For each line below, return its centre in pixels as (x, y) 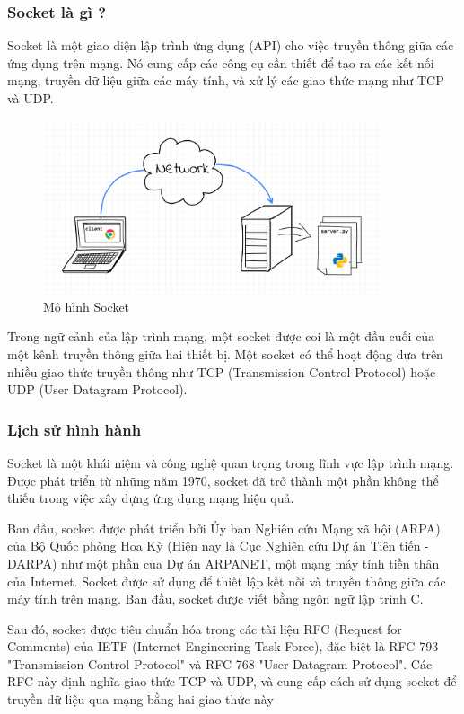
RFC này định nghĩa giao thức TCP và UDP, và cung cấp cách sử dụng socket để (232, 681)
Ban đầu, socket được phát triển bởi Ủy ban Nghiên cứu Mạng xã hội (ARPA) (224, 528)
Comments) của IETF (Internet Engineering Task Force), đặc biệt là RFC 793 (223, 646)
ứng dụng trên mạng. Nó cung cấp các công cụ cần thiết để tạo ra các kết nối (221, 62)
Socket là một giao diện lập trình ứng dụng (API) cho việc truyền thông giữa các (231, 45)
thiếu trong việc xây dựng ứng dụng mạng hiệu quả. (151, 498)
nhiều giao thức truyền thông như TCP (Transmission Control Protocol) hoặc (222, 371)
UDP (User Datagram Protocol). (97, 389)
